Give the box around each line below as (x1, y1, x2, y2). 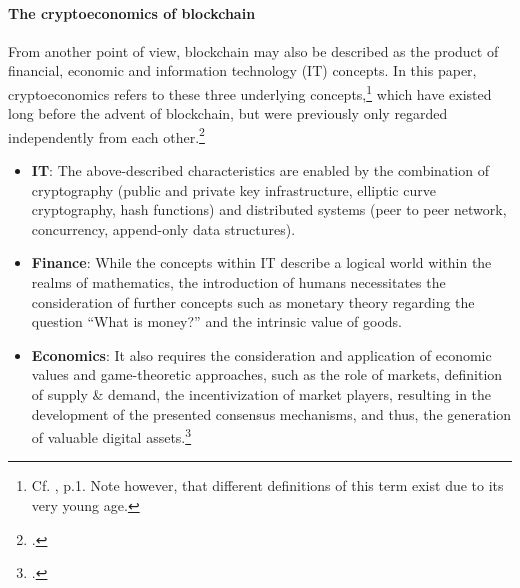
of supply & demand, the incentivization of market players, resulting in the (31, 384, 492, 405)
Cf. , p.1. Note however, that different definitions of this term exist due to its (31, 475, 504, 496)
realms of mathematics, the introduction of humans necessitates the (31, 272, 446, 293)
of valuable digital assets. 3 (31, 424, 192, 447)
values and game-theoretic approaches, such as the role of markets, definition (31, 364, 503, 385)
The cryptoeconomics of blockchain (8, 2, 256, 23)
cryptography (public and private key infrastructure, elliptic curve (31, 179, 436, 200)
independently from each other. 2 (8, 123, 205, 147)
